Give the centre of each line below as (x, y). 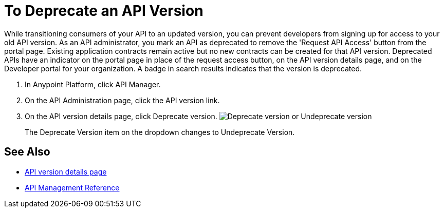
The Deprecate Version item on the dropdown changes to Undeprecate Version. (160, 132)
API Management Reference (72, 187)
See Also (27, 152)
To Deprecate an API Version (104, 11)
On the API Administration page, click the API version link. (122, 100)
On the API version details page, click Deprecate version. (121, 116)
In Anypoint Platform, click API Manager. (93, 84)
